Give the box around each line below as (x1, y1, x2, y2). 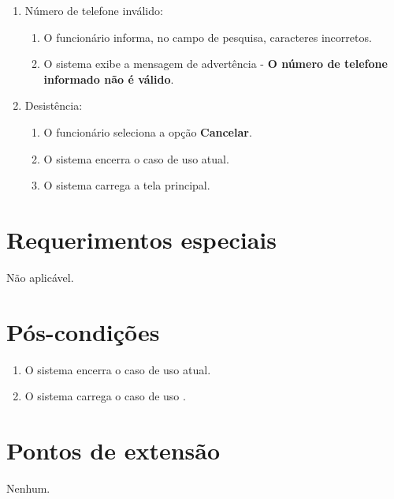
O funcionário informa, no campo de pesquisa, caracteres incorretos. (43, 28, 372, 45)
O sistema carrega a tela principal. (43, 177, 210, 193)
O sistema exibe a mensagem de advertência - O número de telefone (43, 55, 388, 72)
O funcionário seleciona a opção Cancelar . (43, 123, 252, 140)
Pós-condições (6, 315, 160, 347)
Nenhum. (6, 479, 50, 496)
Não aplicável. (6, 268, 74, 285)
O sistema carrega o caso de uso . (24, 388, 186, 404)
